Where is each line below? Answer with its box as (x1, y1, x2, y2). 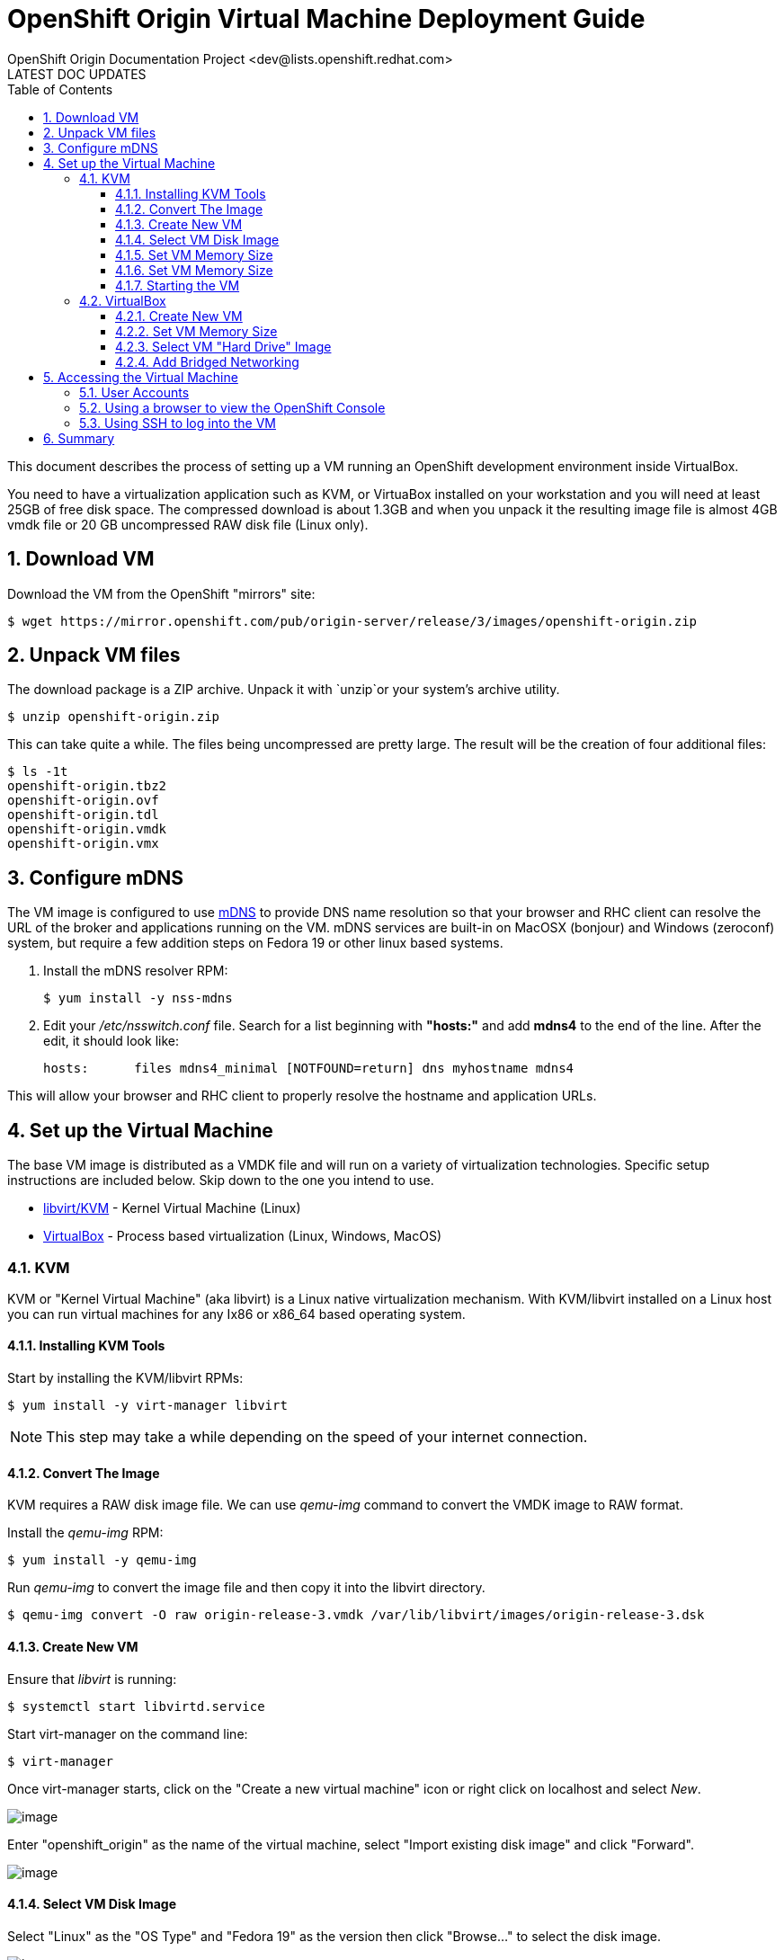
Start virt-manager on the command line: (7, 1725, 248, 1742)
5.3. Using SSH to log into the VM (79, 414, 276, 431)
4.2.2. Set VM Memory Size (115, 323, 278, 339)
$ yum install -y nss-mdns (43, 991, 233, 1006)
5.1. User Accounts (79, 384, 190, 400)
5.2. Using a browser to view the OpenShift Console (79, 399, 386, 415)
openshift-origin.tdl (7, 807, 159, 823)
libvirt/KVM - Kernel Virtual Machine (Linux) (43, 1200, 301, 1216)
